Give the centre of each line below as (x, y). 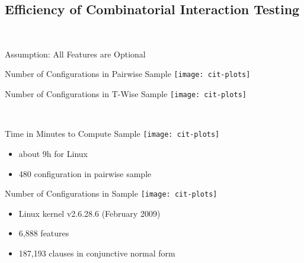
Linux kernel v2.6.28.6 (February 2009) (89, 213)
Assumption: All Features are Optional (75, 54)
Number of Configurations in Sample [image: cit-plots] (111, 193)
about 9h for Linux (53, 153)
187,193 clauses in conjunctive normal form (97, 253)
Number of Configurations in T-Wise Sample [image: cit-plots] (126, 94)
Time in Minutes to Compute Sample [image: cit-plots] (112, 134)
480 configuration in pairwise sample (85, 173)
